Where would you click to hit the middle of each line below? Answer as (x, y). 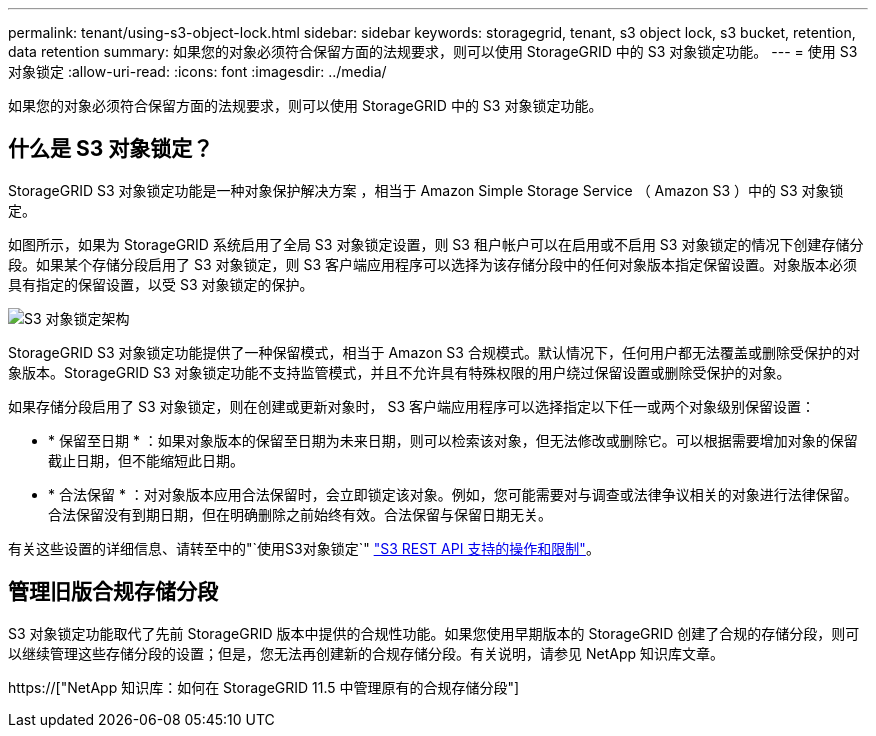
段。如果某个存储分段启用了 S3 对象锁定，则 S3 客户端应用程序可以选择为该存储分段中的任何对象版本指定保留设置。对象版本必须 (433, 264)
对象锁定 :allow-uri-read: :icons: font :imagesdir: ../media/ (197, 71)
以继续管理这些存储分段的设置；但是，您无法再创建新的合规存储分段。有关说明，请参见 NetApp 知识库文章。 (366, 653)
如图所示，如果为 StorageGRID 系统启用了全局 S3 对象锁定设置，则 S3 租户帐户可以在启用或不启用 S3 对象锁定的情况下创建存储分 (436, 244)
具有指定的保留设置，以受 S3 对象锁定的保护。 (161, 284)
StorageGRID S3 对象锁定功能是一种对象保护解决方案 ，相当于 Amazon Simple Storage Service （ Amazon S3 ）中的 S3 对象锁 (426, 190)
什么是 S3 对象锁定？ (111, 149)
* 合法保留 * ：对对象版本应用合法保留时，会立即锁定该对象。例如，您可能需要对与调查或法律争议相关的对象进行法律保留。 (453, 494)
